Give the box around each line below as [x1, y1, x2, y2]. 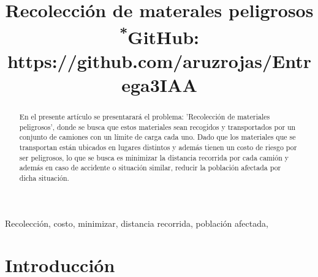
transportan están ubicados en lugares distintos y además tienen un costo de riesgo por [19, 142, 297, 153]
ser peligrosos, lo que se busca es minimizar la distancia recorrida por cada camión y [19, 152, 289, 162]
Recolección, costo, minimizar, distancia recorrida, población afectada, [5, 216, 268, 229]
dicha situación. [19, 173, 69, 183]
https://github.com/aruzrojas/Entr [7, 48, 311, 73]
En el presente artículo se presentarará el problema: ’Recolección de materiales [19, 112, 270, 122]
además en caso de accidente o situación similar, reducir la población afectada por [19, 162, 281, 173]
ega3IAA [121, 72, 197, 97]
